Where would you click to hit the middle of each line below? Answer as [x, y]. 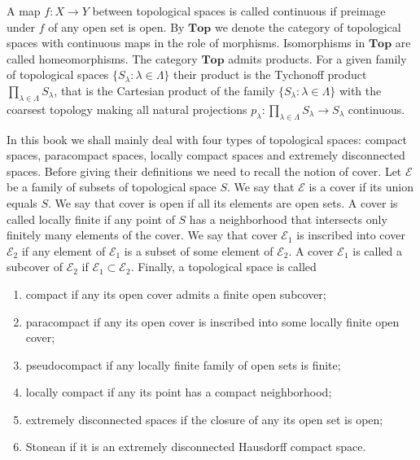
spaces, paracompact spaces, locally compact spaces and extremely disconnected [206, 155]
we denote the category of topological [308, 26]
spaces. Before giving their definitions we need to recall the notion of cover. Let [204, 171]
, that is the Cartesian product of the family [164, 90]
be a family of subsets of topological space [112, 187]
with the [360, 90]
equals [22, 202]
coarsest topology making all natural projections [127, 109]
